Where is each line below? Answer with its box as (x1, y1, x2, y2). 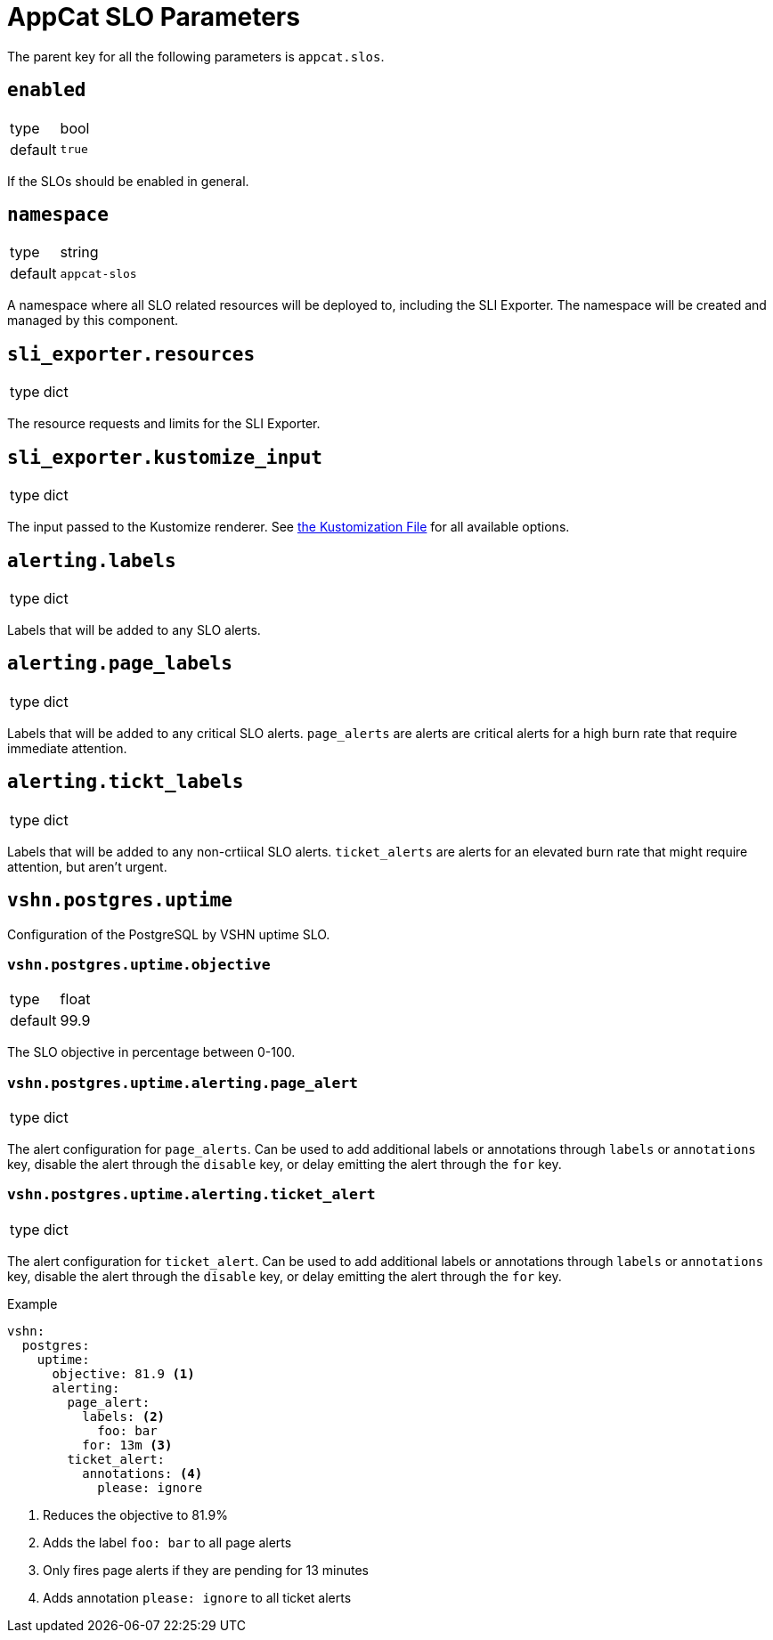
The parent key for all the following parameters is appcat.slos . (7, 48, 385, 64)
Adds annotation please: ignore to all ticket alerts (43, 1589, 352, 1605)
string (60, 243, 99, 262)
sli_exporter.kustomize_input (7, 446, 323, 468)
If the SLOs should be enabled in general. (7, 173, 249, 189)
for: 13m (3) (82, 1437, 173, 1452)
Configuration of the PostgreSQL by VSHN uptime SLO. (7, 926, 330, 942)
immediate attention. (7, 740, 127, 756)
